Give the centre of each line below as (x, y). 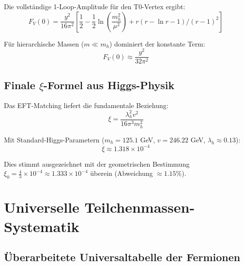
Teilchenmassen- (140, 207)
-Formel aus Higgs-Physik (109, 85)
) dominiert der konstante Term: (157, 43)
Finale (20, 85)
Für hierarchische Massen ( (44, 43)
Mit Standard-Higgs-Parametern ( (54, 139)
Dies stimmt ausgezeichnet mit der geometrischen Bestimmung (97, 164)
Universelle (42, 207)
